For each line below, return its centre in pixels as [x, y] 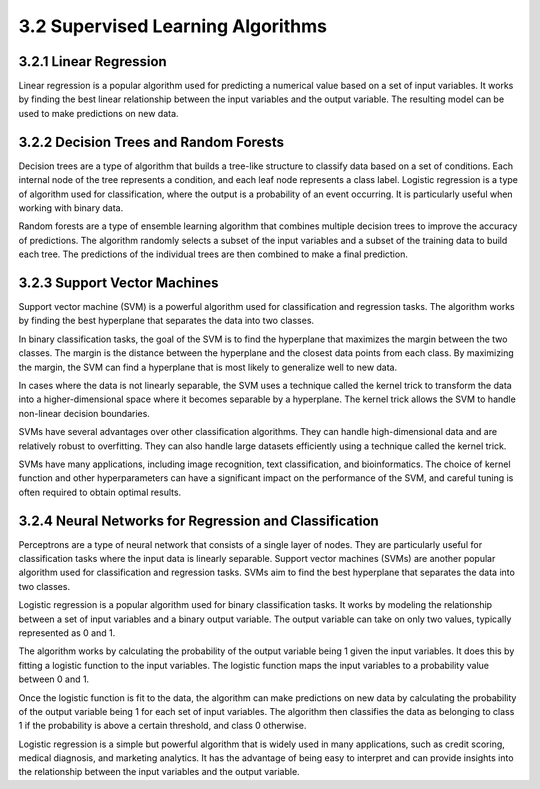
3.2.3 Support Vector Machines [118, 282]
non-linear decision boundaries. [84, 413]
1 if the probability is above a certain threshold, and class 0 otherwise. [162, 726]
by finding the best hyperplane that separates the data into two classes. [166, 321]
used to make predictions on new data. [98, 113]
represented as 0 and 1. [67, 632]
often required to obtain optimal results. [100, 492]
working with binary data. [71, 207]
